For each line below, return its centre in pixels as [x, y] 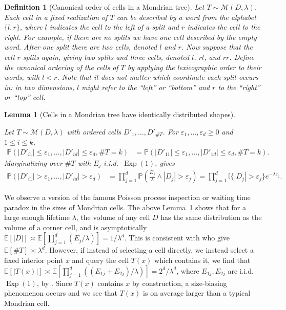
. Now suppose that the [217, 47]
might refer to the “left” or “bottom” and [146, 87]
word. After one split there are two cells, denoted [81, 47]
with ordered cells [94, 131]
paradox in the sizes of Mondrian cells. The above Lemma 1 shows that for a [125, 207]
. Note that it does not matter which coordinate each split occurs [158, 77]
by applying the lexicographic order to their [194, 67]
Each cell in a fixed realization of [56, 17]
